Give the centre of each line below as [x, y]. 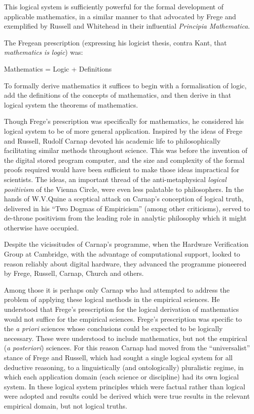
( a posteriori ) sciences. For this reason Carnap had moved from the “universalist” [127, 348]
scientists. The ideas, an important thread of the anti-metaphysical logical [115, 179]
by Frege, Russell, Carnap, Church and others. [74, 273]
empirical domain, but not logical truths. [66, 405]
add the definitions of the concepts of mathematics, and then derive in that [118, 95]
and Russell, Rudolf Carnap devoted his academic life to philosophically [112, 140]
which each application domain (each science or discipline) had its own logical [122, 377]
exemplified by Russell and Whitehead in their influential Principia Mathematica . [127, 26]
